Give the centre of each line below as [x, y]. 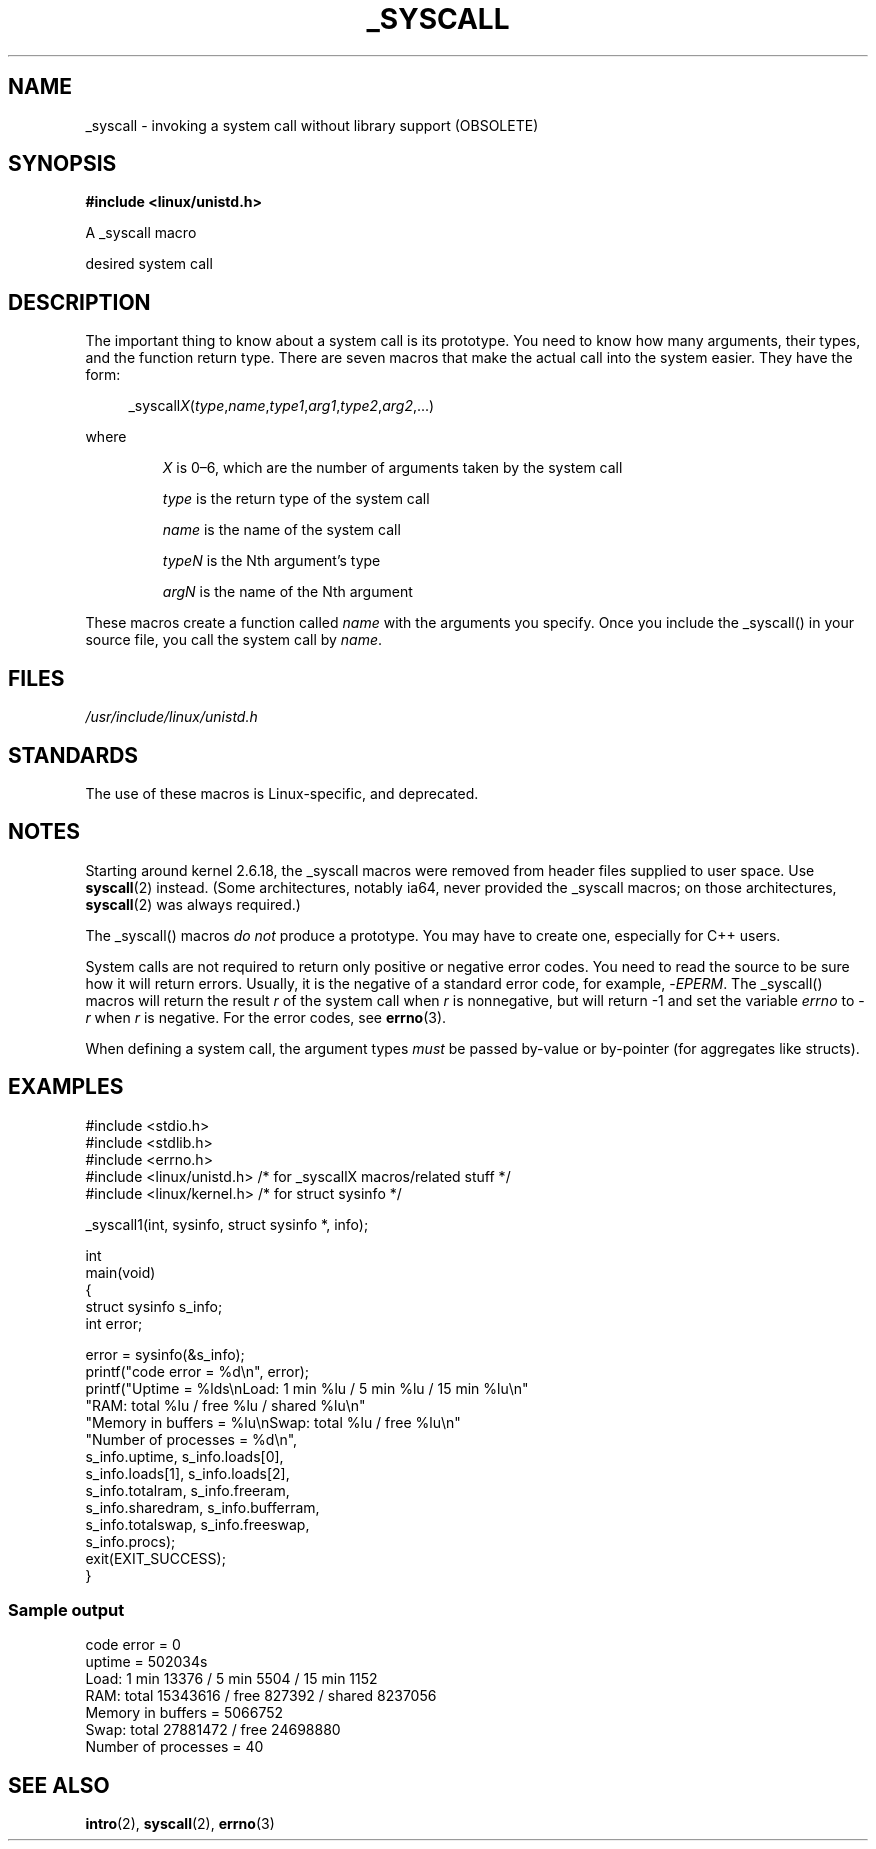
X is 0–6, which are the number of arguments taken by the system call [392, 468]
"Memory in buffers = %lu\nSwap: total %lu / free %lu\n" [273, 1422]
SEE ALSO [59, 1785]
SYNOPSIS [62, 164]
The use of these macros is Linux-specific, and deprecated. [282, 793]
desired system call [149, 264]
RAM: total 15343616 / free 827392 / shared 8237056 [261, 1696]
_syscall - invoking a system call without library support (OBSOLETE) [312, 125]
